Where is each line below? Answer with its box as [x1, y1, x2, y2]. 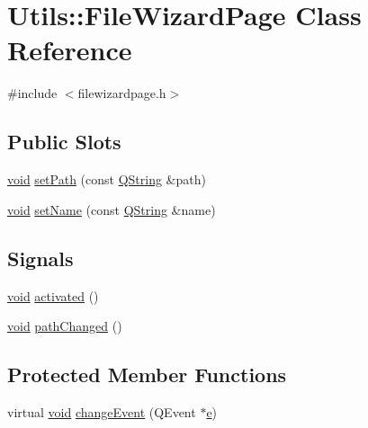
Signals [7, 244, 74, 272]
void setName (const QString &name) [7, 200, 216, 218]
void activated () [7, 286, 99, 305]
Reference [7, 31, 132, 68]
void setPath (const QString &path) [7, 170, 206, 189]
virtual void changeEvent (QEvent [7, 402, 196, 421]
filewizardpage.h [77, 84, 166, 103]
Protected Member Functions [7, 361, 287, 388]
